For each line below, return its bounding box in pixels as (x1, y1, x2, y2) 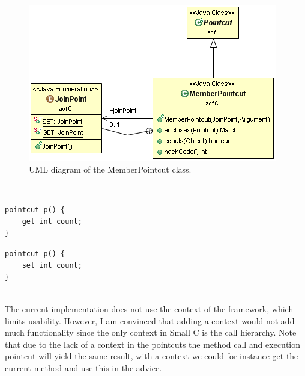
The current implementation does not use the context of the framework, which (5, 302, 294, 315)
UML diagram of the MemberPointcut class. (29, 162, 192, 175)
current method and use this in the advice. (5, 361, 162, 374)
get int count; (22, 217, 82, 226)
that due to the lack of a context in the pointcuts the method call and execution (5, 337, 301, 350)
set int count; (22, 261, 82, 270)
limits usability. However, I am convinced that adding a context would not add (5, 314, 295, 327)
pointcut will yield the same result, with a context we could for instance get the (5, 350, 298, 362)
